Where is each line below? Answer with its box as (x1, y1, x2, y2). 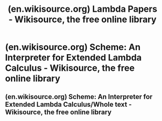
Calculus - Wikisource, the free (5, 62, 135, 74)
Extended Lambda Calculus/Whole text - (5, 100, 132, 109)
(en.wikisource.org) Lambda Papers (7, 3, 158, 15)
